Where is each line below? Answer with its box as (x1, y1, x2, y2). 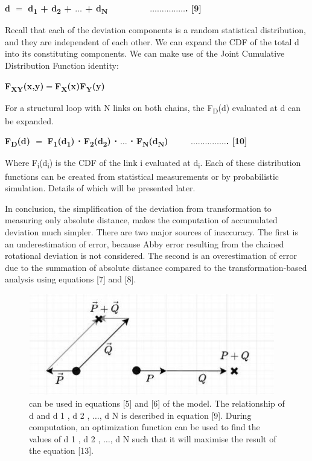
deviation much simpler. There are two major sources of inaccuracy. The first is (5, 225, 298, 238)
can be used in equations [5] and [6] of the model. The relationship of (29, 396, 285, 409)
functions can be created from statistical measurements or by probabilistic (5, 170, 279, 182)
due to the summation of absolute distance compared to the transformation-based (5, 261, 307, 273)
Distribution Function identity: (5, 59, 119, 71)
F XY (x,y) (5, 79, 44, 94)
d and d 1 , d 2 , (29, 409, 90, 421)
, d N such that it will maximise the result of (110, 432, 276, 445)
